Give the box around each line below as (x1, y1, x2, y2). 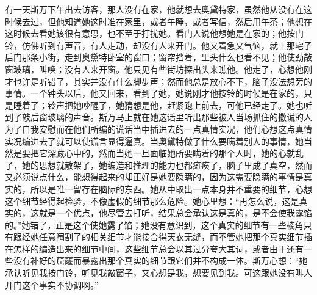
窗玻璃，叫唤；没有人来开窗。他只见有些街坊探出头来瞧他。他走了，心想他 (5, 62, 304, 75)
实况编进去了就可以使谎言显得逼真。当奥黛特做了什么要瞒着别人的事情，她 (5, 134, 304, 147)
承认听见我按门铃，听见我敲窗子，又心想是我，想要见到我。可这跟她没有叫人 (5, 266, 312, 279)
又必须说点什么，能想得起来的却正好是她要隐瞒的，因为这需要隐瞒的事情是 (5, 170, 304, 183)
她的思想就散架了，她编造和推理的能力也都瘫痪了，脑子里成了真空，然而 (21, 158, 312, 171)
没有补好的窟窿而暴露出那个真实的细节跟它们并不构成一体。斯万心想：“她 (13, 254, 308, 267)
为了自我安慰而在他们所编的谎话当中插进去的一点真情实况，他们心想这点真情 (5, 122, 312, 135)
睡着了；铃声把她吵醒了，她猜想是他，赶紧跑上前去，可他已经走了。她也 (13, 98, 304, 111)
